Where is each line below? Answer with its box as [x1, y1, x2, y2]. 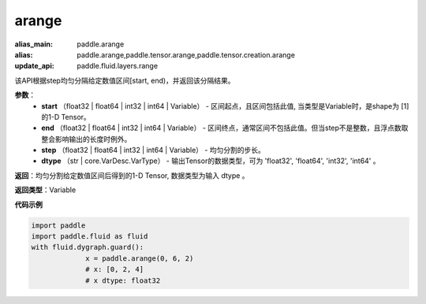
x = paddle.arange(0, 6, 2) [85, 254, 194, 263]
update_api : [14, 61, 54, 71]
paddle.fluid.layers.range [77, 61, 158, 71]
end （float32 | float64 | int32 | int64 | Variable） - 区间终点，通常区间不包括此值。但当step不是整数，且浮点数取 [41, 123, 409, 133]
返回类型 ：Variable [14, 185, 77, 195]
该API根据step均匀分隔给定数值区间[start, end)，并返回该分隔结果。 [14, 76, 236, 85]
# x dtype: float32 [85, 276, 161, 285]
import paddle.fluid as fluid [31, 232, 148, 240]
